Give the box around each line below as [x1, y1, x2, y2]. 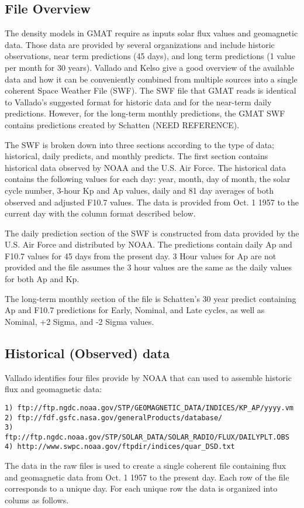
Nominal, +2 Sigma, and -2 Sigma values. [5, 315, 154, 327]
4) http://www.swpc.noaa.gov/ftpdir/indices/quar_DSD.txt [5, 442, 235, 451]
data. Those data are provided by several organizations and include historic [5, 38, 275, 50]
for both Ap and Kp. [5, 273, 80, 285]
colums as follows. [5, 493, 69, 506]
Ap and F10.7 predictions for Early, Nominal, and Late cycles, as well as [5, 304, 265, 316]
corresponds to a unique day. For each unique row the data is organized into [5, 482, 278, 495]
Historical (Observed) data [5, 344, 170, 362]
